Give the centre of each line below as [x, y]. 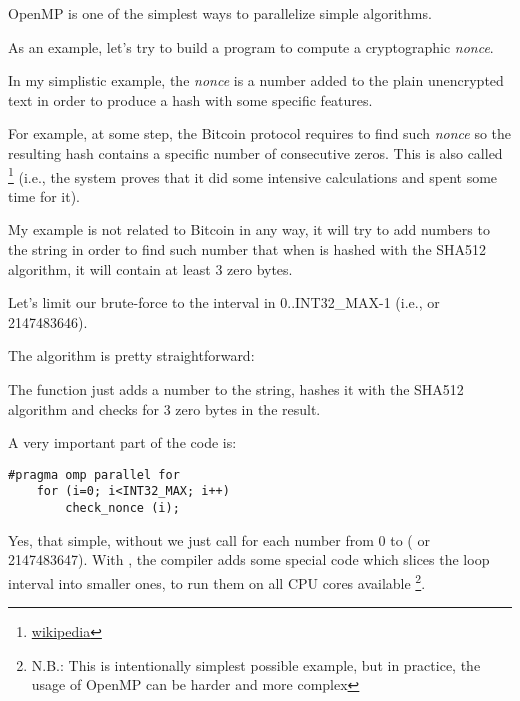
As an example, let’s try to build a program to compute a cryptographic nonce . [251, 46]
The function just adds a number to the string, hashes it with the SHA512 [236, 388]
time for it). [44, 195]
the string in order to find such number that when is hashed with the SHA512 [247, 249]
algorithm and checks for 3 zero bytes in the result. [164, 408]
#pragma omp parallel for [94, 474]
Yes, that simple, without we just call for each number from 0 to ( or [219, 539]
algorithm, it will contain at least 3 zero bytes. [150, 268]
